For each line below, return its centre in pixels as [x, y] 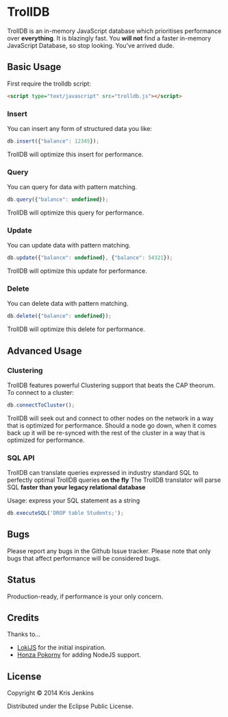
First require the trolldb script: [49, 84]
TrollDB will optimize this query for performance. [76, 212]
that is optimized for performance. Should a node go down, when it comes [112, 425]
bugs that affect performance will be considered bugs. [84, 558]
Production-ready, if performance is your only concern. [85, 596]
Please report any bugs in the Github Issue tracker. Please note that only [109, 551]
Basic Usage [34, 67]
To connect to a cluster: [40, 392]
